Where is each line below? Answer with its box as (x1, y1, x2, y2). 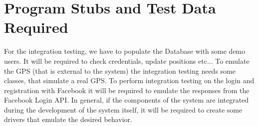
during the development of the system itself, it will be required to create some (4, 104, 243, 115)
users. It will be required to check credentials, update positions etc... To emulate (4, 55, 250, 66)
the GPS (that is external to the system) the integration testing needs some (4, 65, 236, 76)
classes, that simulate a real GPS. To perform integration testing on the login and (4, 75, 255, 86)
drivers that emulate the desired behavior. (4, 114, 132, 125)
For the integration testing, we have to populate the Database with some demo (4, 46, 246, 56)
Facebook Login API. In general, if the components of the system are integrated (4, 95, 249, 105)
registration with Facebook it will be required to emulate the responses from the (4, 85, 250, 95)
